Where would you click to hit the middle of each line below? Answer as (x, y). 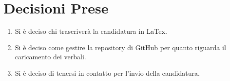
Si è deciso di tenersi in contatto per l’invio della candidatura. (107, 73)
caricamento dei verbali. (50, 57)
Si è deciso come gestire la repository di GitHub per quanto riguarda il (120, 47)
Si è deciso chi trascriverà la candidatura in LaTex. (91, 31)
